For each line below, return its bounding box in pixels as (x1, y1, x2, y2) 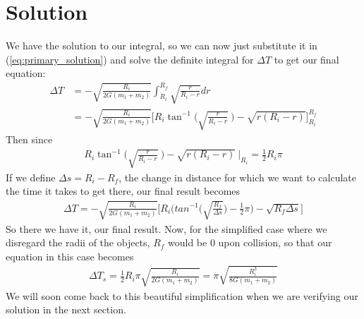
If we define (6, 169, 56, 184)
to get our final (274, 52, 339, 66)
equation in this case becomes (6, 248, 134, 263)
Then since (6, 131, 53, 146)
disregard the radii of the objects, (6, 235, 150, 250)
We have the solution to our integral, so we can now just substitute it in (6, 38, 317, 53)
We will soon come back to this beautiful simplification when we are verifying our (6, 288, 358, 303)
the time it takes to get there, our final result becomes (6, 183, 241, 198)
